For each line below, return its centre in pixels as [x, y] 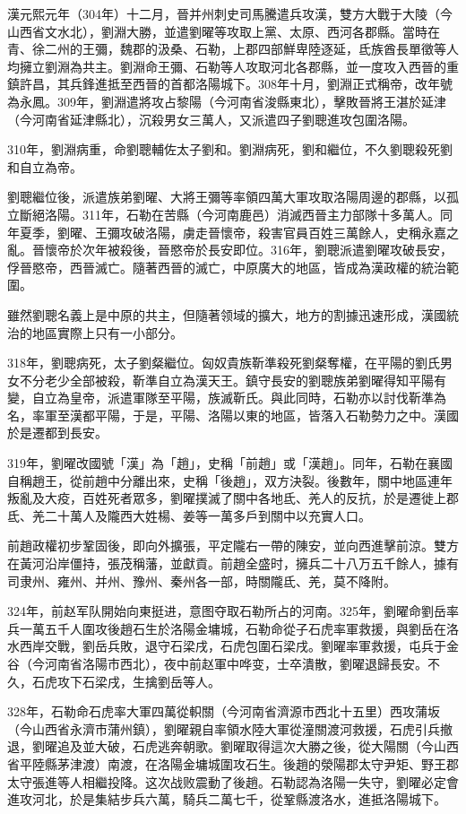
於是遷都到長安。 [57, 433]
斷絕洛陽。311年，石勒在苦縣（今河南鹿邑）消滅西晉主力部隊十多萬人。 [229, 214]
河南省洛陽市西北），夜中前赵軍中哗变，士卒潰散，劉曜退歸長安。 [236, 663]
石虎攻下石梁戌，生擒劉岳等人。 [126, 681]
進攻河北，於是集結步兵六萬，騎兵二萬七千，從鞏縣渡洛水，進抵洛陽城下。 [227, 799]
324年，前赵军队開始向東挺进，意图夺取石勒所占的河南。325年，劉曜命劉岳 [227, 611]
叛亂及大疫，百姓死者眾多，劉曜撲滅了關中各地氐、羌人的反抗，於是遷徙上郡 [233, 498]
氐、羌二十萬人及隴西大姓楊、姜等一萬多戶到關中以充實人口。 [189, 515]
